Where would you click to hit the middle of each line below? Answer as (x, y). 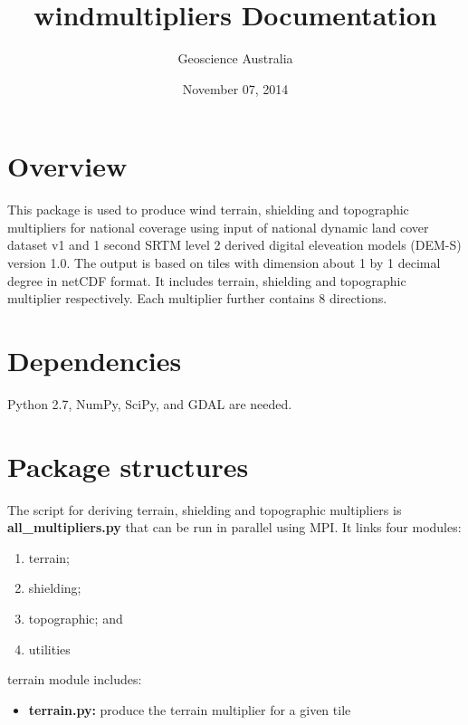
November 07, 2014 (235, 88)
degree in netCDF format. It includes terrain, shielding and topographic (207, 280)
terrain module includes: (75, 679)
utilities (49, 649)
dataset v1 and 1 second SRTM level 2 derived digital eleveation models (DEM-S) (234, 245)
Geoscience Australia (235, 58)
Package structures (128, 466)
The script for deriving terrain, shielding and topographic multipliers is (205, 509)
